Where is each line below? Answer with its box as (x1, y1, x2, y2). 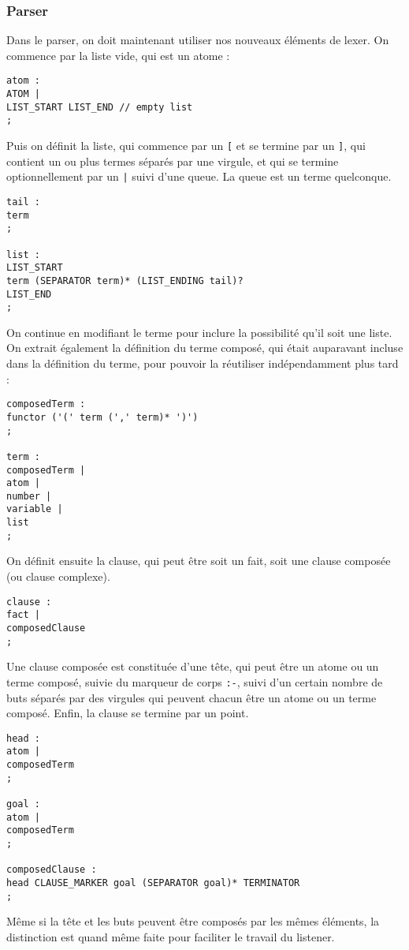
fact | (6, 609, 40, 621)
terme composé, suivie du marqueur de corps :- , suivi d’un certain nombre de (6, 673, 383, 690)
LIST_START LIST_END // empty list (6, 101, 193, 113)
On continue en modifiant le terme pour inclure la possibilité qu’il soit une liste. (6, 324, 392, 340)
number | (6, 490, 52, 502)
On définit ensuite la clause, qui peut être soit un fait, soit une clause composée (6, 552, 391, 569)
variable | (6, 503, 63, 515)
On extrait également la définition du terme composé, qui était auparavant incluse (6, 339, 403, 356)
